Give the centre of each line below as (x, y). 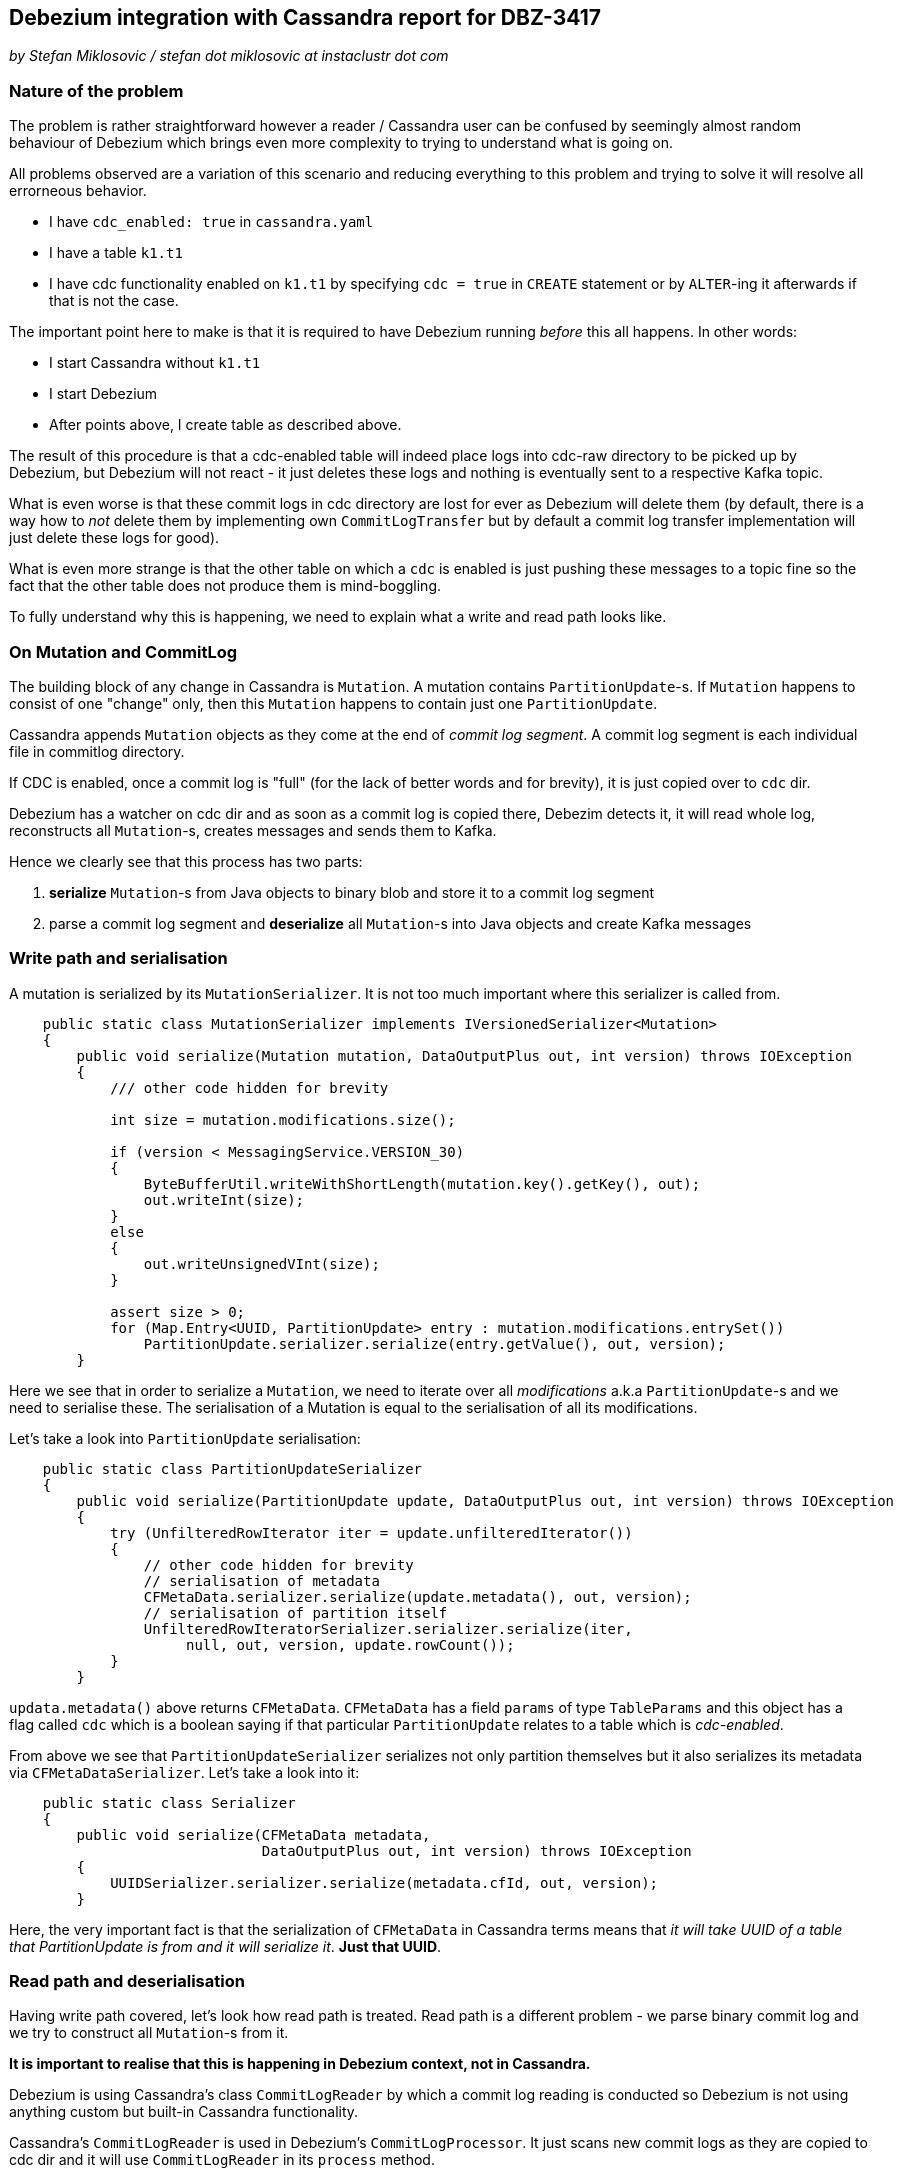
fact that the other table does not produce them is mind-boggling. (225, 586)
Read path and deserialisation (127, 1981)
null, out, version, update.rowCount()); (350, 1644)
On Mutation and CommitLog (123, 651)
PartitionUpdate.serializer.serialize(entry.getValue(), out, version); (434, 1343)
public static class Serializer (169, 1802)
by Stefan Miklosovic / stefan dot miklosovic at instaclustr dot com (229, 56)
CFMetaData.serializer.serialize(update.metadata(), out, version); (417, 1596)
